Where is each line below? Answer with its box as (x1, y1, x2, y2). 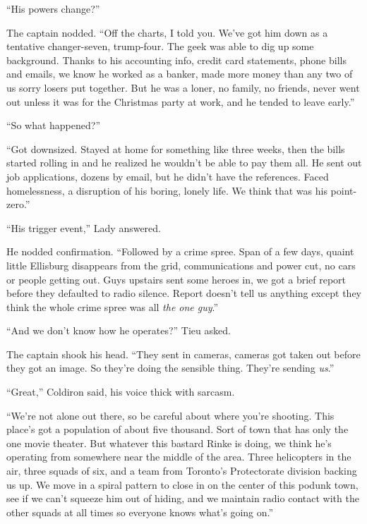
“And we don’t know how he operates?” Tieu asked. (6, 323, 231, 338)
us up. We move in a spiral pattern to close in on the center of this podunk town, (6, 477, 359, 492)
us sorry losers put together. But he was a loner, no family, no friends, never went (6, 80, 360, 95)
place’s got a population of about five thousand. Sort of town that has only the (6, 422, 349, 437)
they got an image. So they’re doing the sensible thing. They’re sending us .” (6, 360, 335, 375)
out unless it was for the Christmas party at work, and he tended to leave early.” (6, 94, 355, 109)
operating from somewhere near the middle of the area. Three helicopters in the (6, 449, 351, 464)
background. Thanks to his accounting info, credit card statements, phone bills (6, 52, 347, 67)
